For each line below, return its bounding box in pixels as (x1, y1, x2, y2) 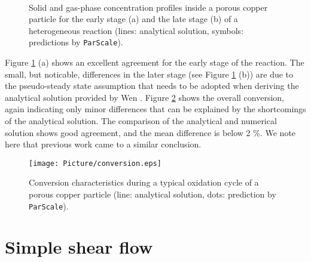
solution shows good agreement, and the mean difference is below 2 (5, 126, 251, 138)
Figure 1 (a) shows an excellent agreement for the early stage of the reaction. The (5, 56, 304, 69)
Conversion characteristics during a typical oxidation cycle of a (29, 176, 259, 189)
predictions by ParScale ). (29, 36, 123, 48)
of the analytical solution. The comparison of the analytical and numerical (5, 115, 277, 127)
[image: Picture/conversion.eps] (29, 159, 161, 168)
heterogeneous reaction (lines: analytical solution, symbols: (29, 24, 244, 36)
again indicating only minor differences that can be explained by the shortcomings (5, 103, 306, 115)
